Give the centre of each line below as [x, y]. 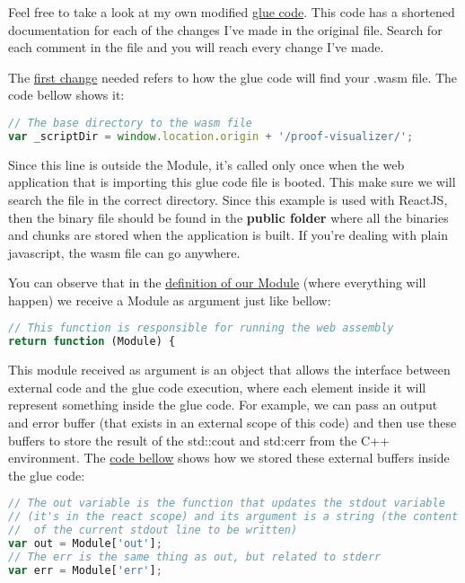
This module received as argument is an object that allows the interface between [229, 370]
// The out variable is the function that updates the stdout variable [227, 503]
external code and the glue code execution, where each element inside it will [217, 387]
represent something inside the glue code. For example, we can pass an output [223, 405]
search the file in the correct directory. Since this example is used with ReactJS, [228, 199]
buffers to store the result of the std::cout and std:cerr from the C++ [199, 440]
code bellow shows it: [66, 95]
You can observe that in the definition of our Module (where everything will [217, 283]
